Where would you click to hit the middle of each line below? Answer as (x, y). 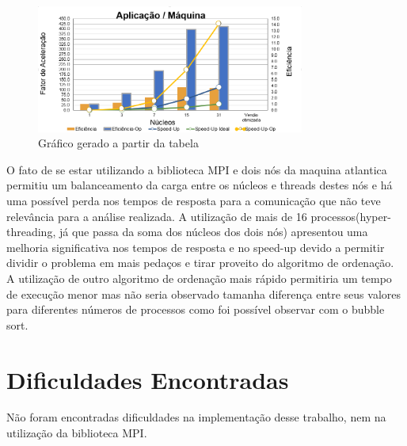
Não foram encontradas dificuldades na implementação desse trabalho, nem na (196, 417)
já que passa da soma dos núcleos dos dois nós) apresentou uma (213, 232)
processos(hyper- (351, 216)
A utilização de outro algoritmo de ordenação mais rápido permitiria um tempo (199, 278)
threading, (31, 232)
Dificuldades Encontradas (148, 379)
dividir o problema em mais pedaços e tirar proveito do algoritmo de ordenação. (200, 263)
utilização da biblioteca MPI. (77, 433)
